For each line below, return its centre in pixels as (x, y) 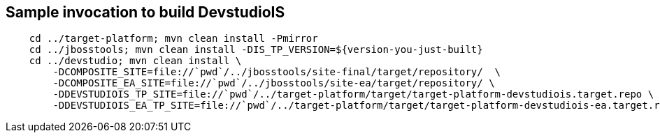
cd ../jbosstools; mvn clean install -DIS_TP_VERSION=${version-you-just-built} (256, 50)
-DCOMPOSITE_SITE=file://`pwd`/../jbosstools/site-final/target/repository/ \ (277, 72)
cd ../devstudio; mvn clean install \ (135, 61)
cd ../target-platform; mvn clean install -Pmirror (173, 39)
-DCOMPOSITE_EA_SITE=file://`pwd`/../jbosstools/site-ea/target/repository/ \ (274, 83)
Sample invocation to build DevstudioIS (145, 12)
